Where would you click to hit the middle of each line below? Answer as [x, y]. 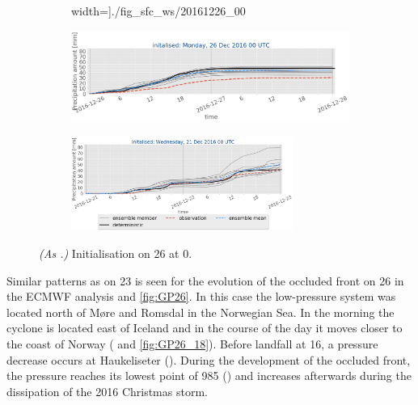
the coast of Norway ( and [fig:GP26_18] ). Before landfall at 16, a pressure [192, 343]
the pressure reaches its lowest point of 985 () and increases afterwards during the [209, 375]
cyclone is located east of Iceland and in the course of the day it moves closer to [205, 328]
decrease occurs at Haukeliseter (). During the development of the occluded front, [209, 359]
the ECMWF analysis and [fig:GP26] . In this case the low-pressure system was [201, 296]
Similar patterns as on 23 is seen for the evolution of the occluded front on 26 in [205, 280]
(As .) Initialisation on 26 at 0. [116, 253]
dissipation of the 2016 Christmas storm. [107, 391]
